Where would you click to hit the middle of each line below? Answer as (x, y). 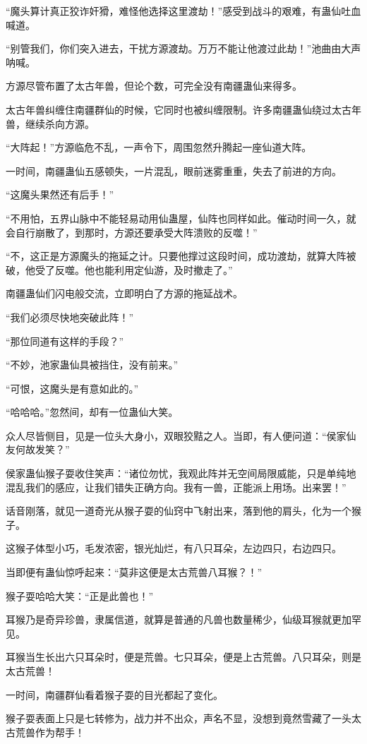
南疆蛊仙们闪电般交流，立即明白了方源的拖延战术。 (124, 293)
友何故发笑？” (38, 449)
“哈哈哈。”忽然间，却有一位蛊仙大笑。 (92, 412)
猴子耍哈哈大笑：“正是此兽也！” (80, 595)
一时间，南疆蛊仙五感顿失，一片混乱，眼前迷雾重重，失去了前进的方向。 (174, 170)
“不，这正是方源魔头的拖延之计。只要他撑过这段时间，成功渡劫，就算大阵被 (181, 256)
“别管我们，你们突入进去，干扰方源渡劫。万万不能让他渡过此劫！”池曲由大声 (183, 48)
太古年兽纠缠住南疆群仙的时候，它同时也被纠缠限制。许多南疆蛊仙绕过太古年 (183, 109)
